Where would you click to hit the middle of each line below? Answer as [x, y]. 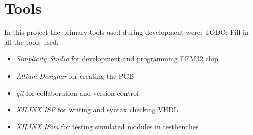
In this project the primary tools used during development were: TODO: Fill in [126, 32]
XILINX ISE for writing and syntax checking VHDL [97, 110]
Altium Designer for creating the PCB [75, 75]
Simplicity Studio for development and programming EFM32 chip [117, 59]
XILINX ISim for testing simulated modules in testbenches [107, 126]
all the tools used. [31, 42]
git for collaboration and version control [77, 92]
